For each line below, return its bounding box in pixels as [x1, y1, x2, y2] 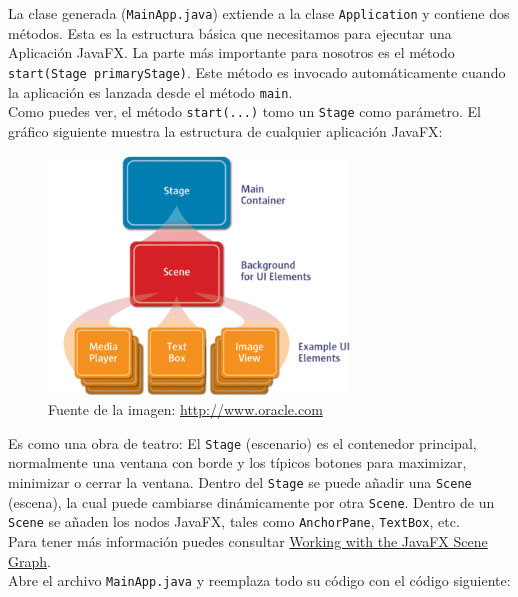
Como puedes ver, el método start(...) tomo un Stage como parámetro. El [8, 101, 481, 122]
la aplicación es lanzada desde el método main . [8, 81, 293, 102]
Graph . [8, 550, 51, 571]
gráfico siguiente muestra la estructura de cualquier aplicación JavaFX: [8, 120, 443, 141]
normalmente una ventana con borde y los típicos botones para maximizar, [8, 452, 467, 473]
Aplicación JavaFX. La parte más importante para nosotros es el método [8, 42, 455, 63]
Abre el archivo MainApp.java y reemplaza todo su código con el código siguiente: [8, 570, 511, 591]
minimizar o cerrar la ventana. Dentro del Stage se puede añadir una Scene [8, 471, 472, 492]
